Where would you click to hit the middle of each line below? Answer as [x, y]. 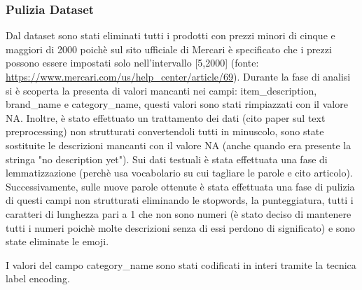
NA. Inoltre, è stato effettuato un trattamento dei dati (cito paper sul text [166, 117]
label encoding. [38, 278]
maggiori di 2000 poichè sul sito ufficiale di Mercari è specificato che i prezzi [169, 49]
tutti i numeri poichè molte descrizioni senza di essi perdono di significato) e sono [181, 227]
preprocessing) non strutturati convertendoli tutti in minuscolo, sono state [165, 131]
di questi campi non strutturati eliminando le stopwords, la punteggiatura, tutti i [180, 200]
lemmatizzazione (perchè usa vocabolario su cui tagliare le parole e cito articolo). [179, 173]
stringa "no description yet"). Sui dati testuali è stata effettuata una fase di [167, 159]
